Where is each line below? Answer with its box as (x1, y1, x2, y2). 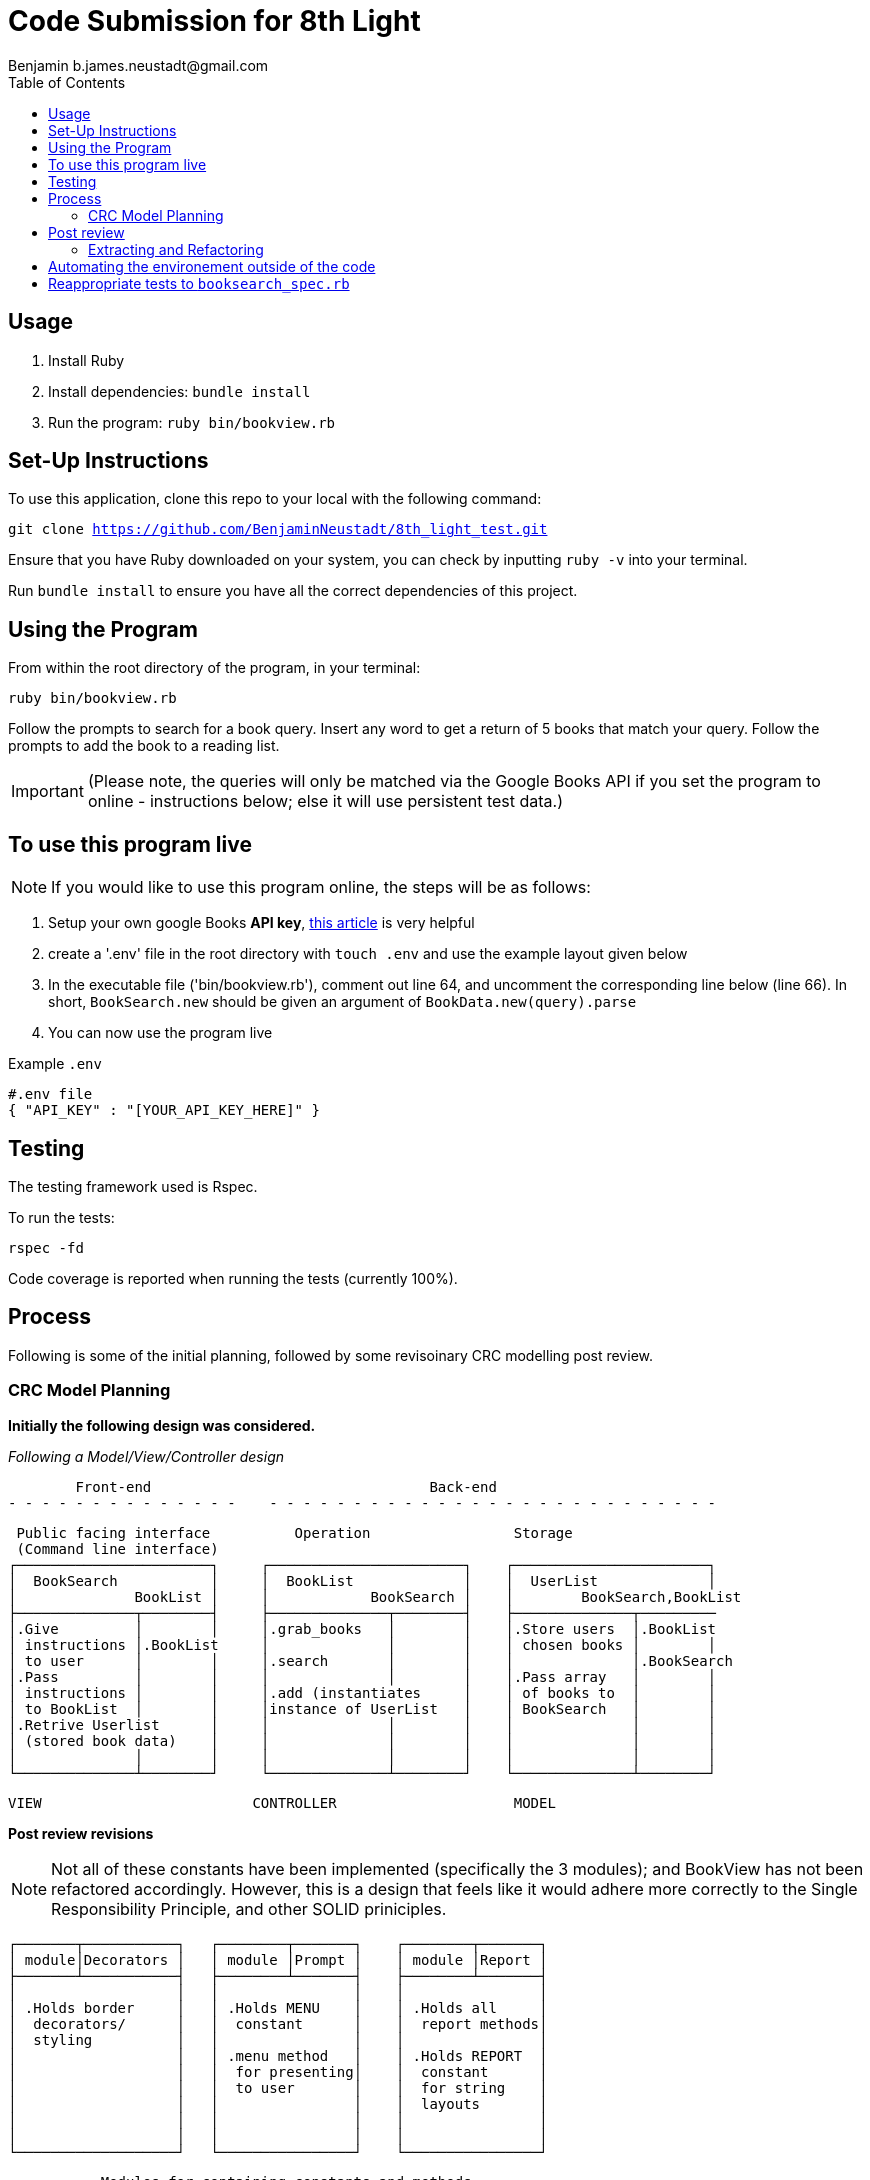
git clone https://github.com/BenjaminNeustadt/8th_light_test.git (8, 521, 548, 538)
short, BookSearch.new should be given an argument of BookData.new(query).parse (48, 993, 637, 1011)
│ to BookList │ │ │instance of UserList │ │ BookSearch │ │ (8, 1700, 717, 1717)
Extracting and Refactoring (88, 240, 264, 258)
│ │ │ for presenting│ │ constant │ (8, 2063, 548, 2080)
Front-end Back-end (75, 1478, 497, 1495)
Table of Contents (8, 73, 126, 91)
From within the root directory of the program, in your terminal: (8, 659, 421, 677)
